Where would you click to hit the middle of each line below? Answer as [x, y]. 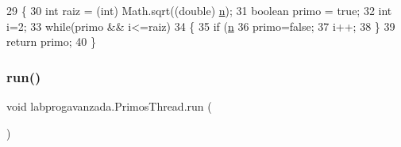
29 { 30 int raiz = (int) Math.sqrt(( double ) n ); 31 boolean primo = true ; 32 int [199, 10]
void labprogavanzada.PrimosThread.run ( [109, 106]
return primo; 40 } [51, 41]
